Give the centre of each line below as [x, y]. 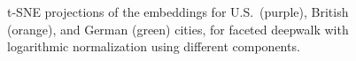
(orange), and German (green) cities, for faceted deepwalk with [178, 29]
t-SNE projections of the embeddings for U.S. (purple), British [178, 11]
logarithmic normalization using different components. [154, 46]
